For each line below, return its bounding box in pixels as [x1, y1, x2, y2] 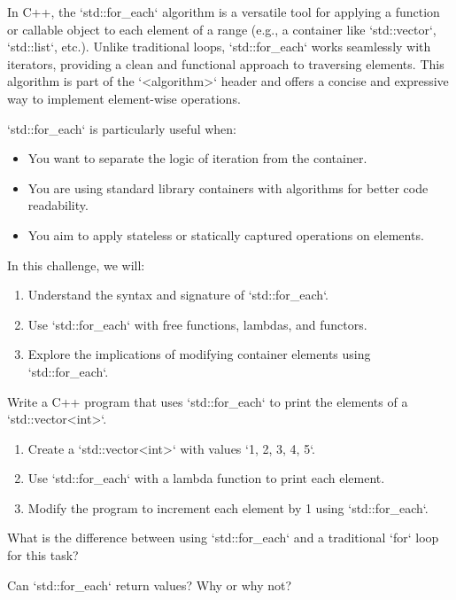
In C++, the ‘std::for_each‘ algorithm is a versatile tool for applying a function [7, 3, 440, 20]
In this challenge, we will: [7, 255, 145, 274]
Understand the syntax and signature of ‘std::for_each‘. [27, 285, 328, 304]
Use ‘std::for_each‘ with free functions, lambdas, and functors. [27, 315, 367, 333]
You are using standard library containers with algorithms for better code [27, 178, 429, 197]
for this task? [7, 546, 79, 565]
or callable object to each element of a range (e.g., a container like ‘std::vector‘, [7, 19, 437, 38]
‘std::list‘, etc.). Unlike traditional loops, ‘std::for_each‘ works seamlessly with [7, 37, 431, 56]
